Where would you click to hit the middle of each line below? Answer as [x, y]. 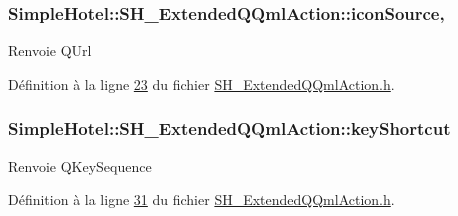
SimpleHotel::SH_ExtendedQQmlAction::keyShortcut [229, 128]
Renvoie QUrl [50, 50]
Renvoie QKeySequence [80, 165]
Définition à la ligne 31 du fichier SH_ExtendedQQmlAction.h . [201, 199]
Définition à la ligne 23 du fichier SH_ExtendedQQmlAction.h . [201, 83]
